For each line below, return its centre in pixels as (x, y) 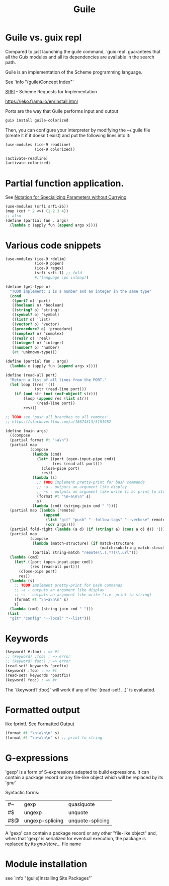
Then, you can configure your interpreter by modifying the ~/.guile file (78, 130)
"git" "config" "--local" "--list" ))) (51, 618)
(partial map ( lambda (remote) (43, 511)
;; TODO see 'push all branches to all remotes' (57, 417)
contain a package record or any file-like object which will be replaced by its (84, 778)
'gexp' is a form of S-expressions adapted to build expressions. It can (77, 772)
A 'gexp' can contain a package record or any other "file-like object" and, (81, 833)
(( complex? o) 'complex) (38, 334)
